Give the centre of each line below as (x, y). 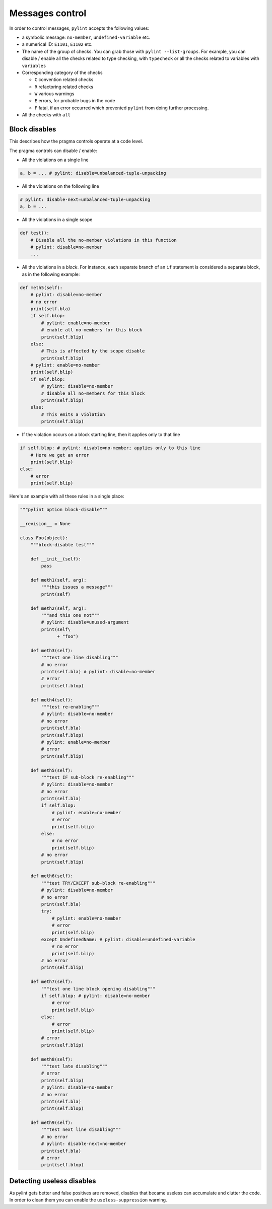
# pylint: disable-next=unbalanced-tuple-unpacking (85, 199)
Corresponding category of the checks (62, 73)
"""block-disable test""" (62, 545)
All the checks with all (46, 115)
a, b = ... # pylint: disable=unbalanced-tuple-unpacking (93, 173)
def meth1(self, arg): (58, 580)
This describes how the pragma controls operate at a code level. (76, 141)
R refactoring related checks (64, 87)
